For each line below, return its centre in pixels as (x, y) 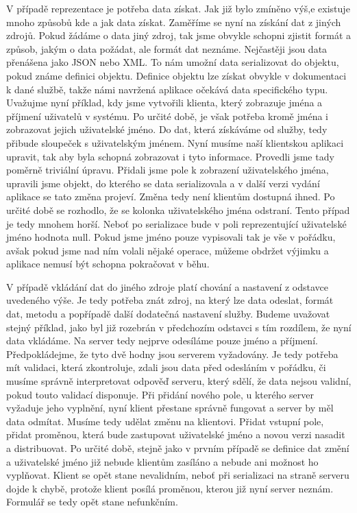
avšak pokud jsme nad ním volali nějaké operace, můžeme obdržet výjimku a (168, 250)
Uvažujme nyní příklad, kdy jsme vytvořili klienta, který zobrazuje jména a (164, 103)
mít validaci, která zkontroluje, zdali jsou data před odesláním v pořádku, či (166, 367)
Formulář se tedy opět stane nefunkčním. (92, 502)
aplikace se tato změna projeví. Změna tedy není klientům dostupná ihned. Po (171, 196)
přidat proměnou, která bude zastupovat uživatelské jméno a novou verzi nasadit (176, 434)
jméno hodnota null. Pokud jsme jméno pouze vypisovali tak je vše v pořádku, (171, 237)
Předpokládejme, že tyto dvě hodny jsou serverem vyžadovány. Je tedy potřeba (172, 354)
